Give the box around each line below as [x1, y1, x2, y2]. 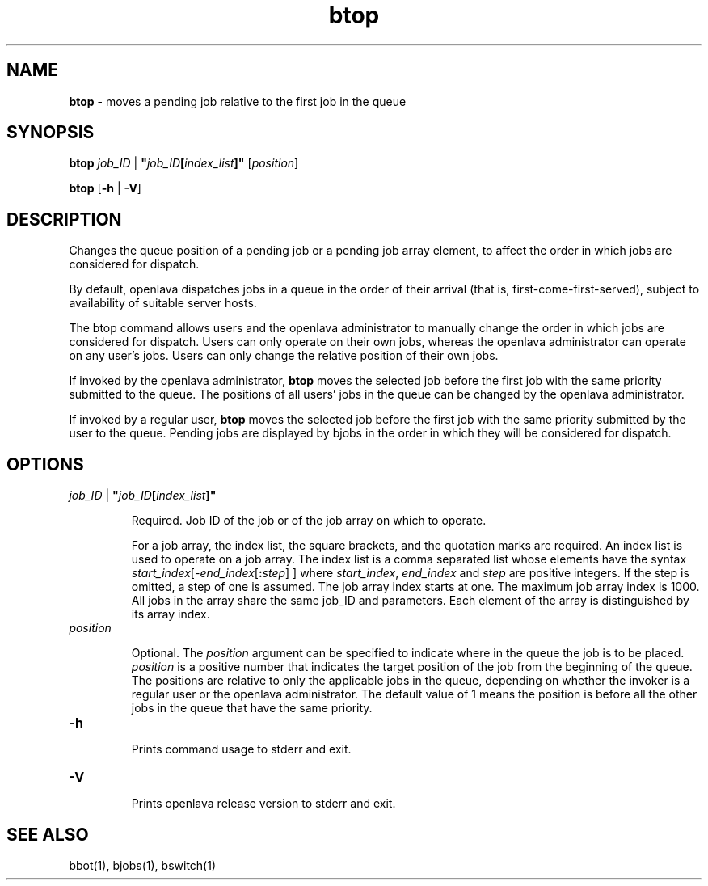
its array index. [131, 607, 210, 622]
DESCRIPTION [6, 209, 122, 230]
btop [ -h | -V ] [69, 181, 141, 196]
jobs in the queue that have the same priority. [131, 701, 373, 715]
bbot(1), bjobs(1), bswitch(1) [69, 858, 217, 872]
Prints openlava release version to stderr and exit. [131, 796, 396, 811]
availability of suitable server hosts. [69, 296, 257, 310]
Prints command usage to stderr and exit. [131, 742, 352, 757]
